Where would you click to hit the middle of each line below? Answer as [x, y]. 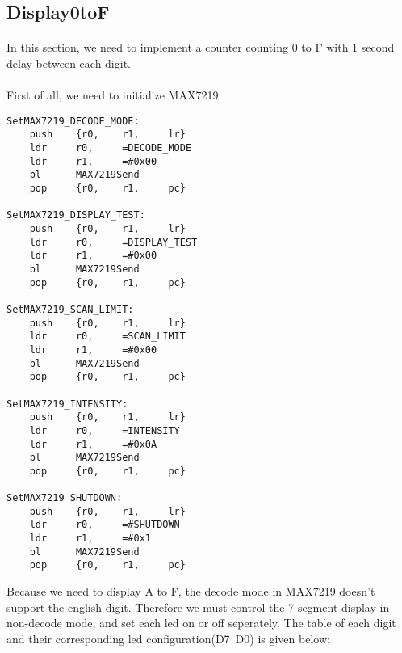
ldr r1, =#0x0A [93, 444]
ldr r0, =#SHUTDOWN [105, 525]
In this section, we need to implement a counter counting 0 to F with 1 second [201, 47]
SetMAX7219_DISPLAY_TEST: [76, 215]
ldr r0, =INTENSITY [105, 430]
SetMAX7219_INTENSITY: [67, 404]
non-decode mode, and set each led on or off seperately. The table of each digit [201, 623]
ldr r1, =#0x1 [90, 539]
